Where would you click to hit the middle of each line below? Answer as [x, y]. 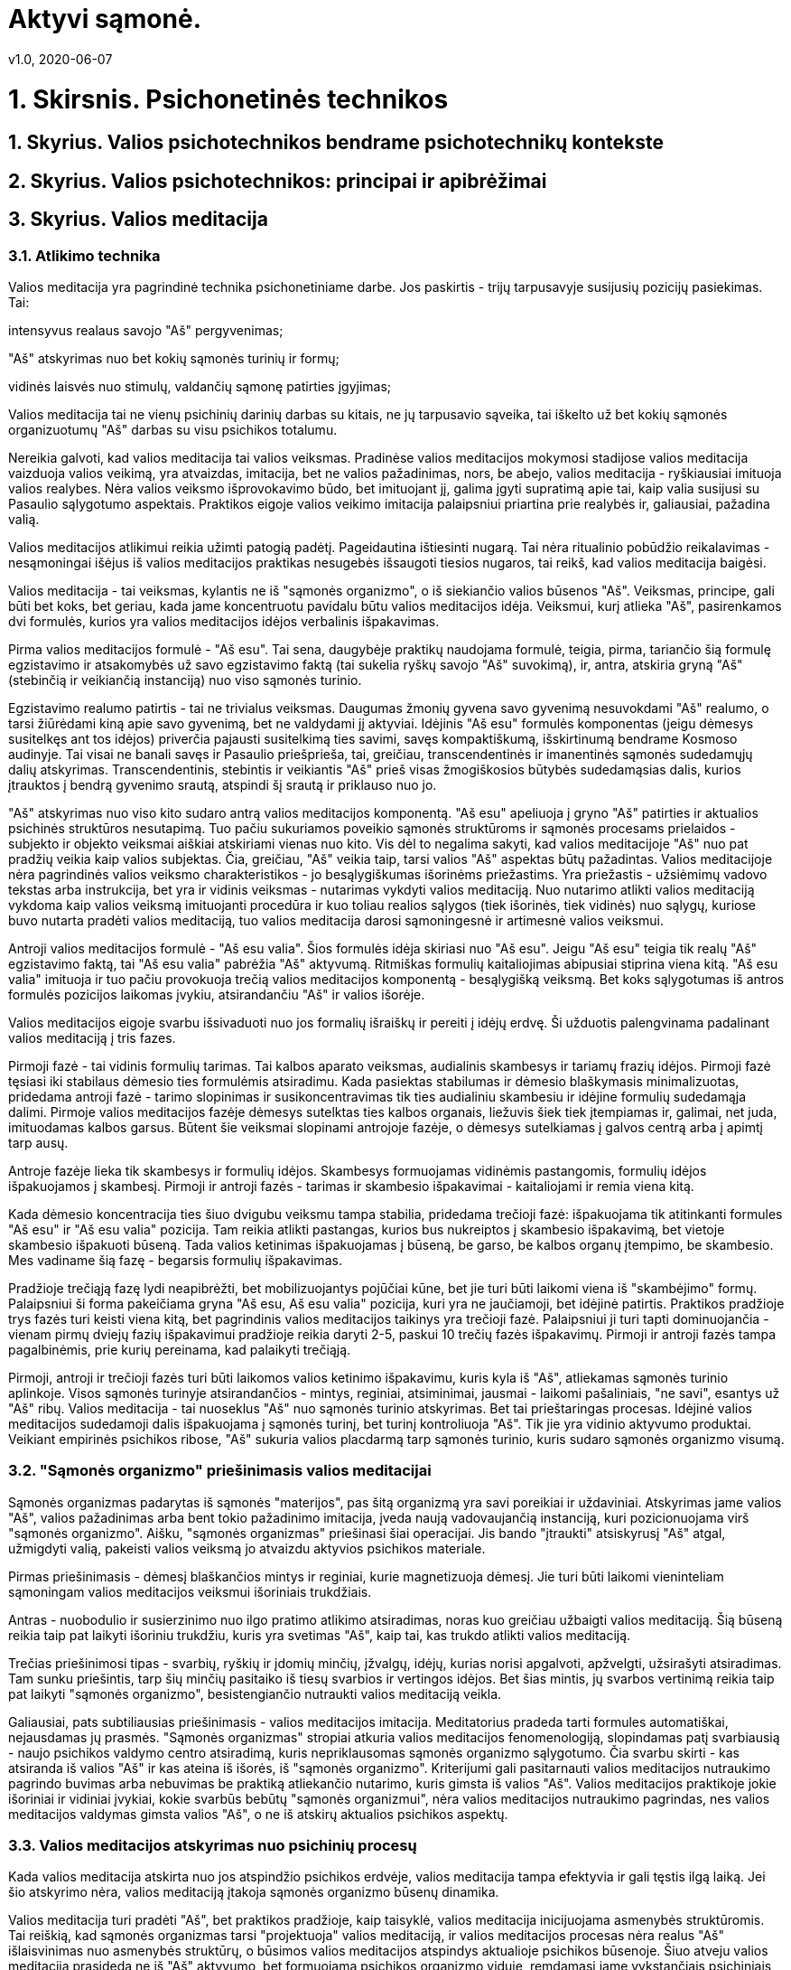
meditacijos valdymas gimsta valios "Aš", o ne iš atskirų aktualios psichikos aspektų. [258, 1814]
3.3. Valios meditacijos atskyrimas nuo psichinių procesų [213, 1846]
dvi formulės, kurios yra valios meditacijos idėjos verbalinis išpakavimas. [224, 621]
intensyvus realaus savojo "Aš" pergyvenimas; [146, 330]
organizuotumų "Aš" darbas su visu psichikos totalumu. [173, 429]
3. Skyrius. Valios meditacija [138, 220]
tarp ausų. [38, 1142]
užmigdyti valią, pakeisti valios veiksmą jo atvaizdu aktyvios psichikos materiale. [247, 1548]
